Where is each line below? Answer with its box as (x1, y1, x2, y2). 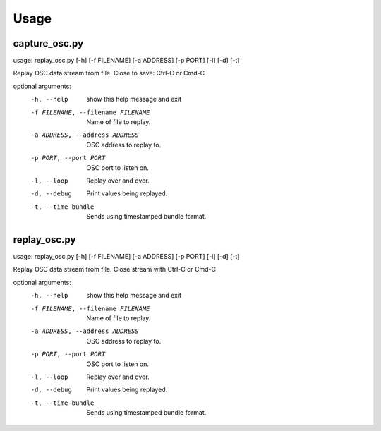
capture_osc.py (13, 37, 84, 49)
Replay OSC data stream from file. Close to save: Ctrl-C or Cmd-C (13, 69, 205, 78)
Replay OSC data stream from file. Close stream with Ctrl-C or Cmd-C (13, 265, 217, 274)
